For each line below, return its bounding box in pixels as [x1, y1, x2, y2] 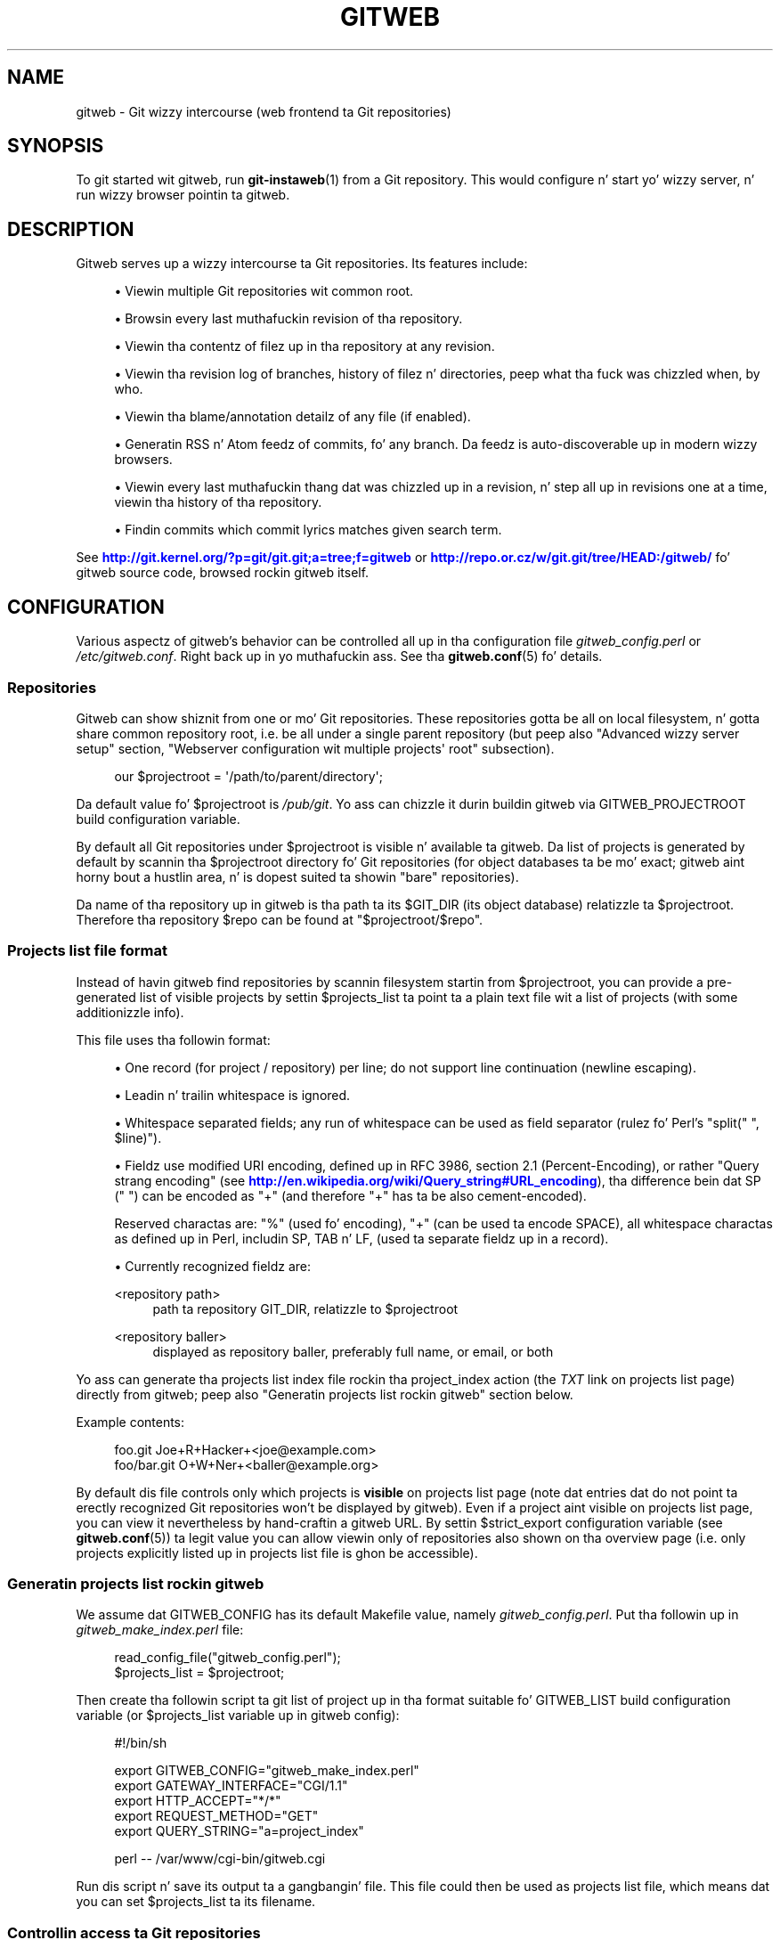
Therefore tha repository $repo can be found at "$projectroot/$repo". [76, 911, 483, 927]
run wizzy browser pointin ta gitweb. [76, 187, 290, 203]
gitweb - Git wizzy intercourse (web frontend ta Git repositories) [76, 103, 451, 119]
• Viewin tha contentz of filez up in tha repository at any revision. [114, 338, 495, 355]
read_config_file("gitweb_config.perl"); [114, 1650, 341, 1666]
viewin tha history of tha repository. [114, 494, 322, 510]
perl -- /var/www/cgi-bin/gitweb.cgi [114, 1851, 326, 1867]
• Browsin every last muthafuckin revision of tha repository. [114, 311, 463, 327]
